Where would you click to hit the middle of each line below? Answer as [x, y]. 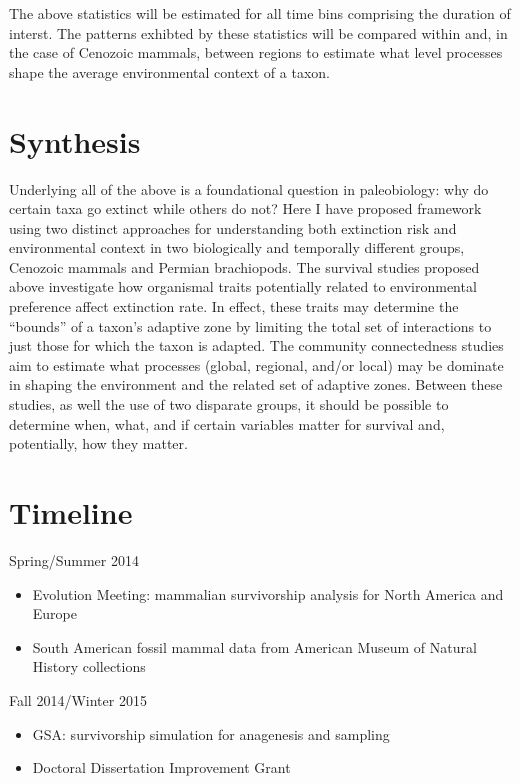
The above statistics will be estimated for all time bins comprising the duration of [260, 13]
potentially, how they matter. [98, 443]
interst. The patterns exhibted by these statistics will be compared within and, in [258, 32]
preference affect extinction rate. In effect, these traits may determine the [234, 306]
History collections [89, 666]
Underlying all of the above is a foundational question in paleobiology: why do [249, 188]
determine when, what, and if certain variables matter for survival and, [227, 423]
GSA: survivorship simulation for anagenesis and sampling [211, 733]
